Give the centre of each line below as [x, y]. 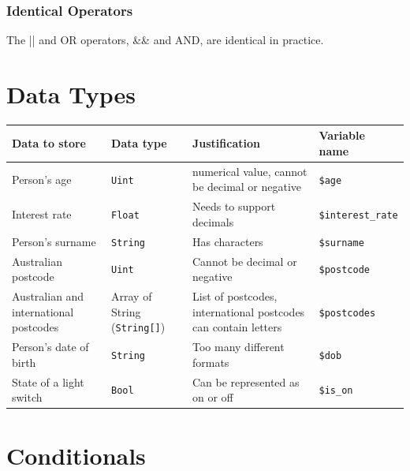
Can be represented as [246, 381]
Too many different [238, 347]
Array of [132, 296]
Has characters [227, 241]
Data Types [71, 94]
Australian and [48, 296]
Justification [226, 143]
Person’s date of [50, 347]
